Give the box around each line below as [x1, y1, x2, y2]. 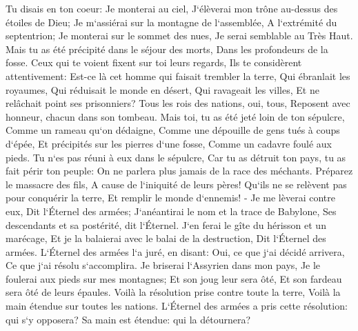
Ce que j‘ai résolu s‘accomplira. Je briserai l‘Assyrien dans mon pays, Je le [6, 258, 321, 272]
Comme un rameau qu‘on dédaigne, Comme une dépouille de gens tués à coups [6, 123, 340, 137]
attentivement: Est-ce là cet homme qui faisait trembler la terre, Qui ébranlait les [6, 68, 350, 83]
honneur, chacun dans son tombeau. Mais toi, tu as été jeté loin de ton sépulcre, [6, 109, 345, 123]
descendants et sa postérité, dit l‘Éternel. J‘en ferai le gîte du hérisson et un [6, 217, 326, 232]
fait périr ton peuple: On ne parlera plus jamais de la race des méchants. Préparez [6, 163, 353, 178]
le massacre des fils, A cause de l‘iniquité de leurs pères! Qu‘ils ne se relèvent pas [6, 177, 347, 191]
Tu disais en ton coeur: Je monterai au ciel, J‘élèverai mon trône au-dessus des [6, 1, 338, 15]
